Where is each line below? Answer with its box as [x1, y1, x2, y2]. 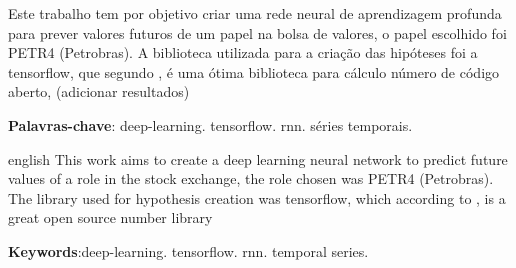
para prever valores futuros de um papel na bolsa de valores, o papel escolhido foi [8, 22, 507, 43]
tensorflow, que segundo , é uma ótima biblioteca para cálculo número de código [8, 61, 500, 82]
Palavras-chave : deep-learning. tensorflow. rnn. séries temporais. [8, 114, 413, 135]
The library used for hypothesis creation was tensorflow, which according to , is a [8, 187, 506, 208]
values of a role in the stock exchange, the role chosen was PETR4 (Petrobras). [8, 168, 494, 189]
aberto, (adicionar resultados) [8, 81, 190, 102]
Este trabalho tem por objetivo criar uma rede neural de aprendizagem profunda [8, 3, 502, 23]
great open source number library [8, 207, 213, 228]
